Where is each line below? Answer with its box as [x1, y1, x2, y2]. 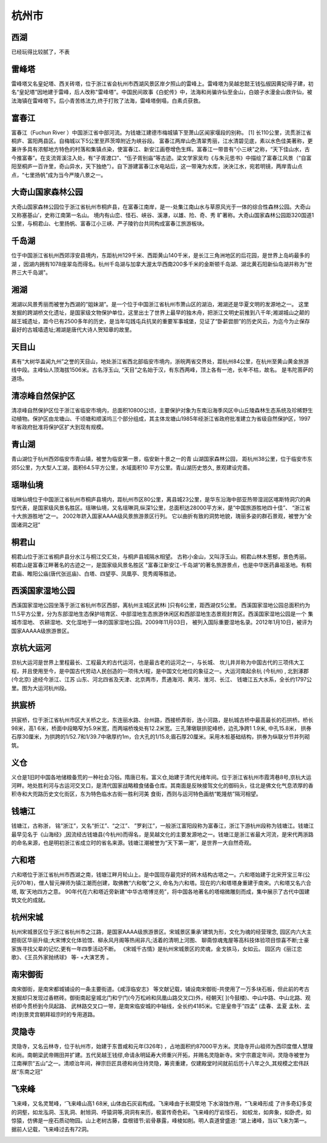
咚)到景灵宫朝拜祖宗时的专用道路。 [11, 1011, 99, 1018]
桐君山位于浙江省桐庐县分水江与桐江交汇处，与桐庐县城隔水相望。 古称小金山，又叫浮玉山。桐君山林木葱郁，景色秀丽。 [11, 552, 310, 560]
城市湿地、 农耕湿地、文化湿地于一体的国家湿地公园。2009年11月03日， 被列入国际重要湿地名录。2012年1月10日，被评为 [11, 618, 313, 626]
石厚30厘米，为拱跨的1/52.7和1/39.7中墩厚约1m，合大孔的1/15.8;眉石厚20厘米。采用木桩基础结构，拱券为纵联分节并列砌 [11, 733, 310, 740]
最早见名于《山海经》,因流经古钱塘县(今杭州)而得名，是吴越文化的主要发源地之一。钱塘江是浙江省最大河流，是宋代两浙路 [11, 831, 314, 838]
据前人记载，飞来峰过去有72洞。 [11, 1125, 92, 1133]
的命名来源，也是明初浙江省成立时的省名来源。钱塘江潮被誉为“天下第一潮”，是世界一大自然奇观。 [11, 839, 255, 846]
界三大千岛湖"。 [11, 269, 51, 276]
